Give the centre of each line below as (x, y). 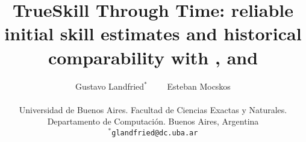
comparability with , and (153, 57)
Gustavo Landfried (110, 86)
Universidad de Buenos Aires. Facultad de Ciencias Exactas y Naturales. (153, 109)
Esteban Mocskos (199, 86)
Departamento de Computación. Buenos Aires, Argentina (153, 121)
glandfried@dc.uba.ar (155, 133)
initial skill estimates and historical (153, 33)
